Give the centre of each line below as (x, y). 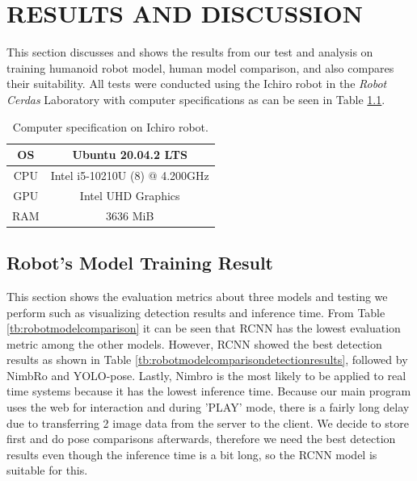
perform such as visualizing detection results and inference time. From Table (196, 312)
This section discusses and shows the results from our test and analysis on (190, 52)
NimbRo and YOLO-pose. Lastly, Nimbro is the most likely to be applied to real (206, 375)
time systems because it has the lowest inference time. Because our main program (209, 391)
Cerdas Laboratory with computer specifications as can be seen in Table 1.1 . (196, 99)
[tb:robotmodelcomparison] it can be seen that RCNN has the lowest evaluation (204, 328)
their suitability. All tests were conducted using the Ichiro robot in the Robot (197, 84)
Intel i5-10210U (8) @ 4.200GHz (130, 175)
